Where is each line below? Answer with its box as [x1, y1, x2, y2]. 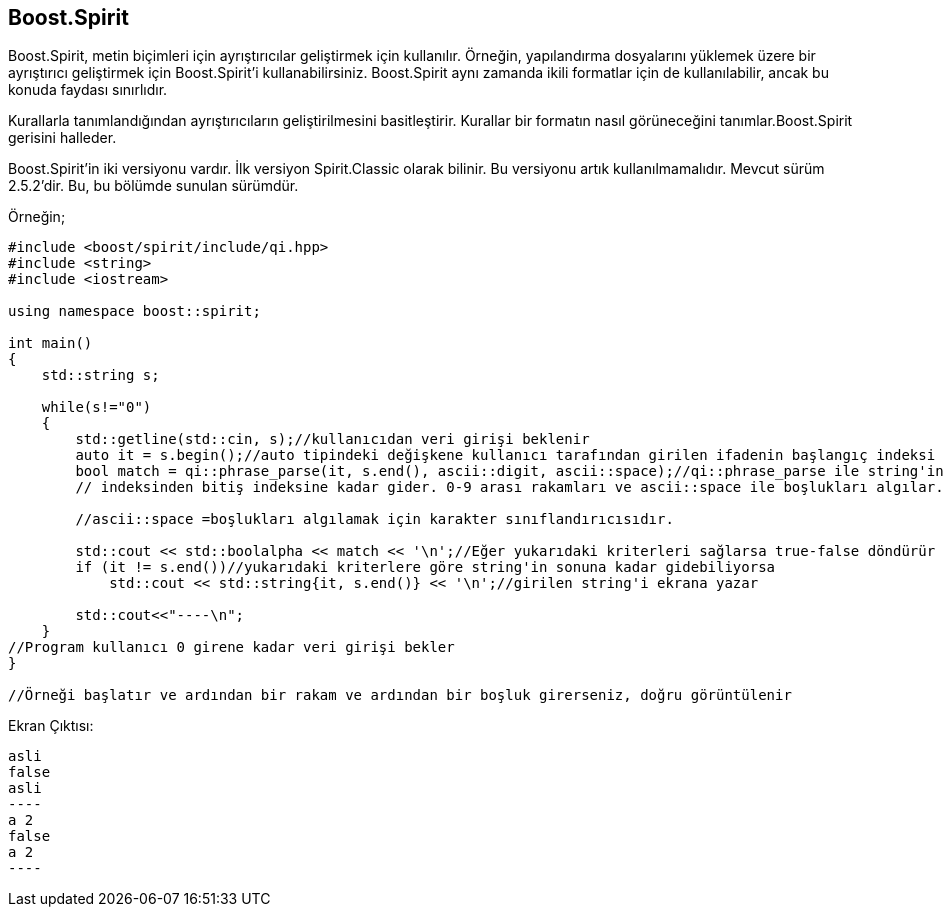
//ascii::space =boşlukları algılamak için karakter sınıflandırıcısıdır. [75, 511, 674, 528]
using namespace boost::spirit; [8, 303, 261, 320]
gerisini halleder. [8, 129, 117, 147]
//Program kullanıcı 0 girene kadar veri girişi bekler [8, 639, 455, 656]
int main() [8, 335, 93, 352]
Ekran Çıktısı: [8, 717, 94, 735]
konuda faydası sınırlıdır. [8, 81, 168, 99]
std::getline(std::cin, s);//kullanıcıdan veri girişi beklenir [75, 431, 590, 448]
